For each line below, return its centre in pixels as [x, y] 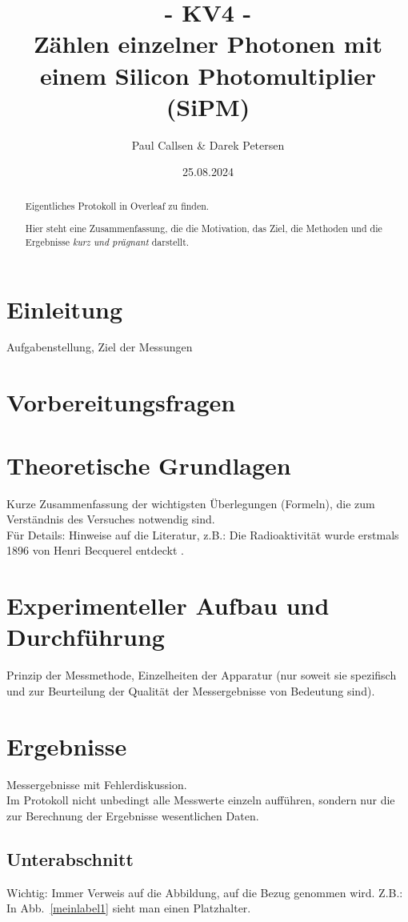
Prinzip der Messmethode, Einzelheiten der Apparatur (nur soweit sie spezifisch [202, 675]
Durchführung [86, 637]
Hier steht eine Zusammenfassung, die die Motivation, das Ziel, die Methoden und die [204, 228]
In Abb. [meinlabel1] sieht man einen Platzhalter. [129, 908]
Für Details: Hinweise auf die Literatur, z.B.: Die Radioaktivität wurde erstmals [203, 534]
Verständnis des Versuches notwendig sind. [111, 519]
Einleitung [65, 309]
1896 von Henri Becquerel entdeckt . [95, 550]
